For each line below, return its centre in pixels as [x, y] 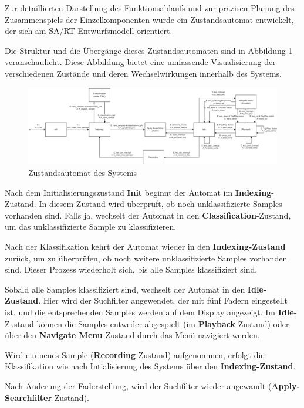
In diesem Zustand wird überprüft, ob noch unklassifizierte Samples [161, 204]
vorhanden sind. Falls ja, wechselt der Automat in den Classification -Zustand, [148, 215]
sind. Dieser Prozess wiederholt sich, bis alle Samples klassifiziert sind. [131, 269]
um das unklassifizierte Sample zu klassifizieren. [91, 227]
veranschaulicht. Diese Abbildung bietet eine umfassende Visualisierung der [140, 62]
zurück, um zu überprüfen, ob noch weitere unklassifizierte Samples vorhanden [146, 258]
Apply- [286, 385]
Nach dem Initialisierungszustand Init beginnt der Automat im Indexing [138, 192]
